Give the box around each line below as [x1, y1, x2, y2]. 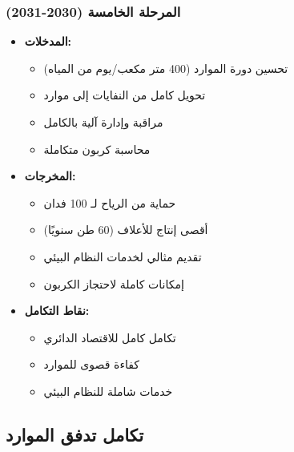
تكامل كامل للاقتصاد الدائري [43, 329, 176, 345]
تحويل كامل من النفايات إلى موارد [43, 87, 206, 103]
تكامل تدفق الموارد [6, 422, 144, 446]
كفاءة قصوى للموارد [43, 356, 139, 373]
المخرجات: [24, 167, 76, 184]
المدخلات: [24, 33, 72, 50]
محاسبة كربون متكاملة [43, 140, 151, 157]
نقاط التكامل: [24, 302, 90, 319]
